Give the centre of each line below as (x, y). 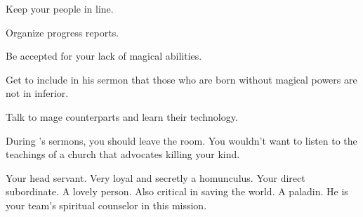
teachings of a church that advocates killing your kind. (123, 154)
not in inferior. (37, 93)
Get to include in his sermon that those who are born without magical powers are (181, 79)
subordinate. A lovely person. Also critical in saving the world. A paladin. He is (177, 191)
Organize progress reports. (62, 32)
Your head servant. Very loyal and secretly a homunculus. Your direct (156, 177)
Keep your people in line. (60, 8)
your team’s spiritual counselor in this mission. (106, 205)
